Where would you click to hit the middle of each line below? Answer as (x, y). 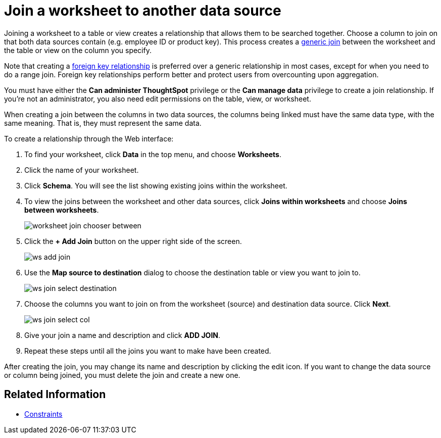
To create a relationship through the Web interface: (89, 138)
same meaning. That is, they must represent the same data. (103, 123)
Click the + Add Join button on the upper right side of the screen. (133, 241)
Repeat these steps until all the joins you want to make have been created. (148, 351)
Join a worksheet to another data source (143, 11)
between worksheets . (62, 210)
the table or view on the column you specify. (78, 50)
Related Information (55, 395)
